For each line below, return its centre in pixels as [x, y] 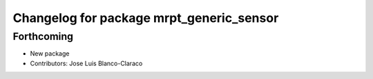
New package [50, 54]
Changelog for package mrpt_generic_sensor [146, 18]
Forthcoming [43, 36]
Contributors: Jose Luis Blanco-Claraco [86, 63]
